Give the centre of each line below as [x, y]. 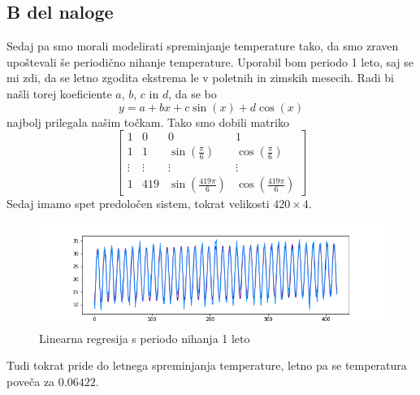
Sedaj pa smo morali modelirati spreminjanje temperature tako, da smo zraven [203, 46]
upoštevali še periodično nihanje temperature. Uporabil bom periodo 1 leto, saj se [210, 61]
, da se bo [193, 93]
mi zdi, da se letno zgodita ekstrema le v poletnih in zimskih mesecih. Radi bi [200, 78]
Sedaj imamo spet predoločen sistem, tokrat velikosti [138, 204]
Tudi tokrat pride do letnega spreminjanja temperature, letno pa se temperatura [207, 365]
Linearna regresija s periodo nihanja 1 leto [145, 338]
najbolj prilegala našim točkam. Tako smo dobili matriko [148, 122]
